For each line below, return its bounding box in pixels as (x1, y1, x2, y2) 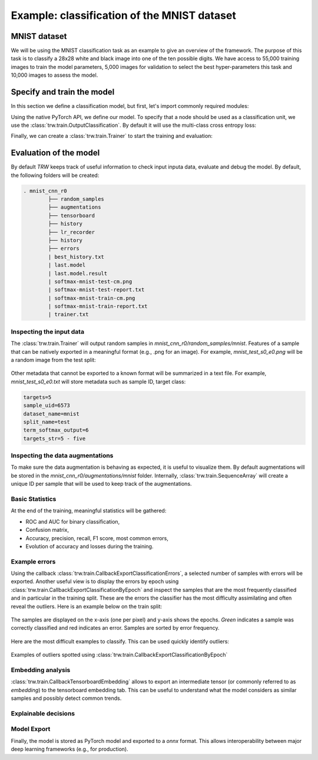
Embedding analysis (11, 666, 71, 674)
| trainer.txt (48, 311, 89, 318)
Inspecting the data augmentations (11, 452, 114, 460)
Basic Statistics (11, 495, 57, 503)
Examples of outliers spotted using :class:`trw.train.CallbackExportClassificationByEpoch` (11, 652, 228, 659)
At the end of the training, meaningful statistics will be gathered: (11, 507, 167, 514)
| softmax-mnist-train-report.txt (48, 303, 148, 310)
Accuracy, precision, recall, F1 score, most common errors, (25, 534, 169, 542)
